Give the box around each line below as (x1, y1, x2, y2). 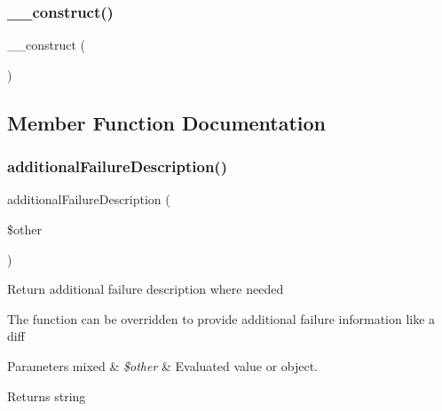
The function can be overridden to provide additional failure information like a (7, 309, 436, 328)
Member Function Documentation (7, 108, 327, 136)
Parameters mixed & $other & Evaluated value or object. (7, 356, 319, 375)
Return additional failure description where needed (7, 280, 284, 298)
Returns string (7, 386, 86, 405)
